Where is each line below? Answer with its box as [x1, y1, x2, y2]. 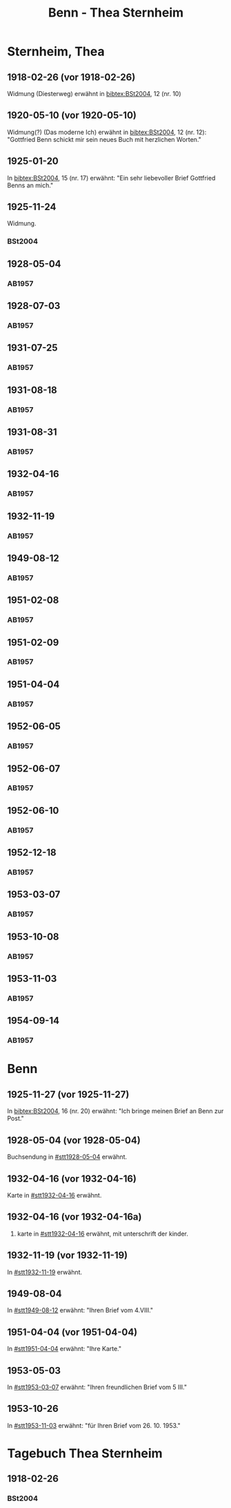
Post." [7, 1115, 24, 1123]
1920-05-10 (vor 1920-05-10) [7, 109, 137, 122]
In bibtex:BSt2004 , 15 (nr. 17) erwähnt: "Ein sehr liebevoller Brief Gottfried [7, 174, 216, 182]
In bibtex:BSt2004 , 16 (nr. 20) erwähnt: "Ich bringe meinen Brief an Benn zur [7, 1107, 224, 1115]
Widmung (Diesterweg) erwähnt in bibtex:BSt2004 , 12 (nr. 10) [7, 90, 181, 97]
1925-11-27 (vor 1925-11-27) [7, 1088, 130, 1100]
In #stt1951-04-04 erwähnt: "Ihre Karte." [7, 1345, 122, 1353]
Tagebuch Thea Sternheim [7, 1445, 163, 1461]
